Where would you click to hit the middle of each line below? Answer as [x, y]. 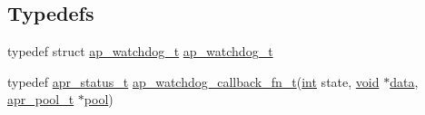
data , [404, 81]
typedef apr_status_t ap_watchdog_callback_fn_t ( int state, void [193, 81]
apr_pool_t [41, 99]
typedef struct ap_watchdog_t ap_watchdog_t [140, 51]
